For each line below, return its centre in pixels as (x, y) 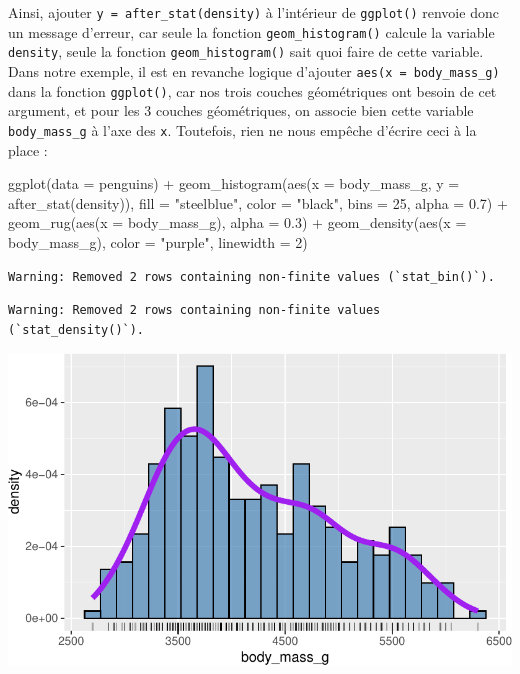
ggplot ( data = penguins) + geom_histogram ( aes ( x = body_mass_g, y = (234, 183)
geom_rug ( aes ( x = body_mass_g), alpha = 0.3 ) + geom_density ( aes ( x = (237, 222)
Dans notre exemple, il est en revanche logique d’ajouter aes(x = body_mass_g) (254, 70)
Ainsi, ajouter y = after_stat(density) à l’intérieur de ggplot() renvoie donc (253, 12)
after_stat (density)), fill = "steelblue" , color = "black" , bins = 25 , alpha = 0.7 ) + (258, 202)
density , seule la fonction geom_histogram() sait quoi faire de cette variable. (246, 51)
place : (28, 149)
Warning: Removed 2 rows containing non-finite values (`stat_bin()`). (251, 276)
